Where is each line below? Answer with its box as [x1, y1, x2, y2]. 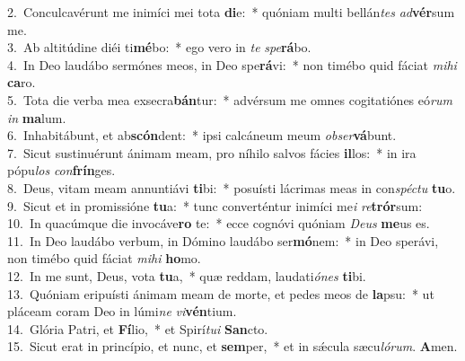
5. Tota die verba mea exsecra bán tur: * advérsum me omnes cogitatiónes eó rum [7, 90, 452, 109]
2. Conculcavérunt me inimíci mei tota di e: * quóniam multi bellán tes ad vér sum [7, 3, 455, 21]
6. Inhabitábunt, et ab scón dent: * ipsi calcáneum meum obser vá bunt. [7, 126, 397, 145]
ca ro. [7, 73, 36, 92]
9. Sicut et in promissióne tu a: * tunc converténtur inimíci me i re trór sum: [7, 196, 423, 215]
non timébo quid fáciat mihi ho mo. [7, 249, 201, 268]
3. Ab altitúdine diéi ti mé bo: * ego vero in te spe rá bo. [7, 38, 311, 57]
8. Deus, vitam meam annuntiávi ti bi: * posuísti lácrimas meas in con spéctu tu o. [7, 178, 456, 197]
